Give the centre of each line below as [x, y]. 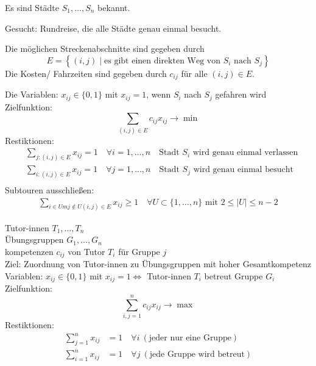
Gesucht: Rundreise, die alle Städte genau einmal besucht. [113, 28]
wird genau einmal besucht [243, 170]
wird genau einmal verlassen [245, 153]
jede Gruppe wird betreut [197, 355]
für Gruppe [139, 251]
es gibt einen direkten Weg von [163, 61]
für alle [194, 73]
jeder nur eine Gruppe [190, 338]
